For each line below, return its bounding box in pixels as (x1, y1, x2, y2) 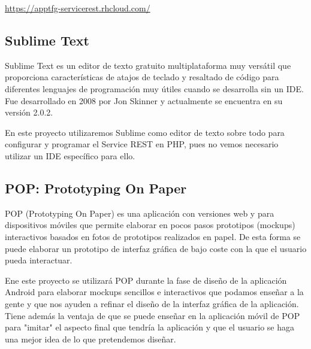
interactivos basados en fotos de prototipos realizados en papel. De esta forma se (5, 230, 301, 242)
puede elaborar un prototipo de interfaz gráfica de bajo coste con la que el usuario (5, 242, 307, 254)
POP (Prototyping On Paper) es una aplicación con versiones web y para (5, 207, 274, 219)
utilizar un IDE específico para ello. (5, 149, 135, 162)
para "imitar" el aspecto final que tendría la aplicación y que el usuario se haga (5, 321, 294, 333)
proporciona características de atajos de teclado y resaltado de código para (5, 71, 279, 83)
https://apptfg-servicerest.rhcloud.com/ (5, 2, 150, 14)
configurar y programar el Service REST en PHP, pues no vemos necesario (5, 138, 279, 150)
